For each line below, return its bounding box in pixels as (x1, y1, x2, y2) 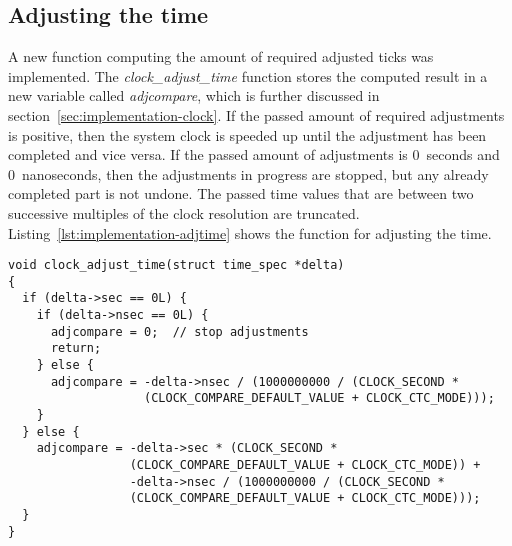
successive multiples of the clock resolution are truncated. (8, 202, 360, 223)
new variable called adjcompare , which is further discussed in (8, 85, 380, 106)
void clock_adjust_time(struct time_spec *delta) (8, 258, 345, 273)
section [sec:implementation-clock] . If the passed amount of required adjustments (8, 104, 505, 125)
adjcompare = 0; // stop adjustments (50, 324, 309, 339)
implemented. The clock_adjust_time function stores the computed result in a (8, 65, 488, 86)
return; (50, 341, 102, 356)
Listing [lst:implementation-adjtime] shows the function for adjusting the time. (8, 222, 492, 243)
